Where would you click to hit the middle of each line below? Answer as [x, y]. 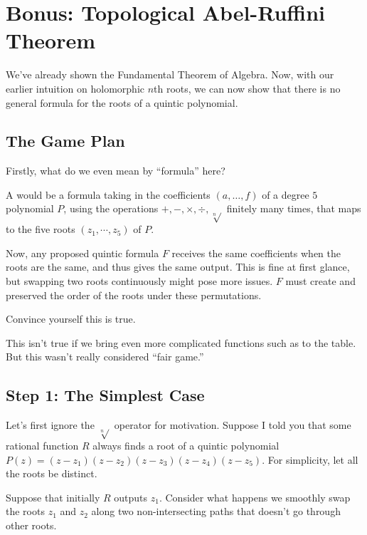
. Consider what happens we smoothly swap [255, 497]
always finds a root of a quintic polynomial [186, 445]
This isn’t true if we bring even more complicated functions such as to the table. [181, 342]
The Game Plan [65, 141]
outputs [131, 497]
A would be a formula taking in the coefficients [108, 194]
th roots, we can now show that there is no [247, 88]
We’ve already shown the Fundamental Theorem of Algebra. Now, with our [170, 74]
